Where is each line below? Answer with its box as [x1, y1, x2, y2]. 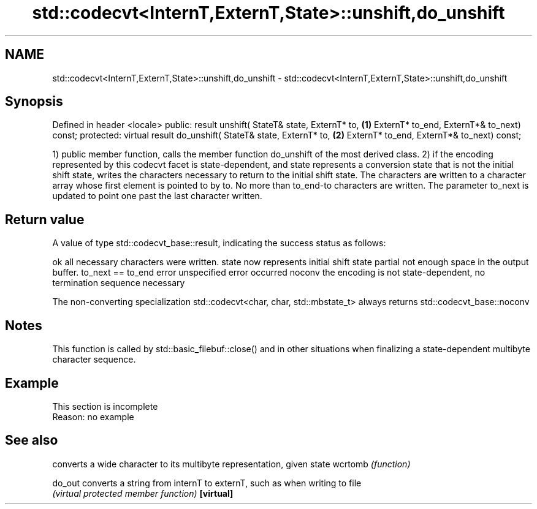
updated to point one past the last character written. [52, 190, 262, 202]
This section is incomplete [52, 401, 158, 412]
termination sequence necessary [52, 277, 185, 288]
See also [5, 432, 58, 448]
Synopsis [5, 94, 63, 110]
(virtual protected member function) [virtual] [52, 488, 234, 499]
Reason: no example [52, 411, 134, 422]
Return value [5, 211, 85, 227]
